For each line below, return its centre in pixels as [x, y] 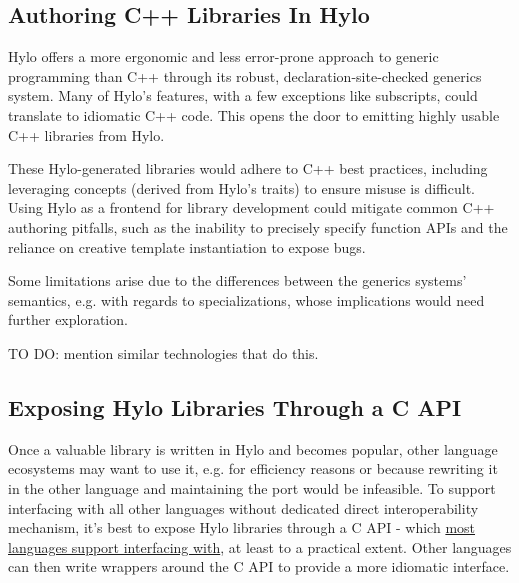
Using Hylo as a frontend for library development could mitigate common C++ [251, 207]
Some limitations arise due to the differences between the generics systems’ [237, 280]
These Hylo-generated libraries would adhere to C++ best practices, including [248, 168]
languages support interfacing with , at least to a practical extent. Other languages [260, 546]
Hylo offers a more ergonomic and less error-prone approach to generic [223, 56]
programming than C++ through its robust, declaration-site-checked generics [245, 75]
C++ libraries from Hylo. [86, 134]
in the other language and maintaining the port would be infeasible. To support [252, 487]
